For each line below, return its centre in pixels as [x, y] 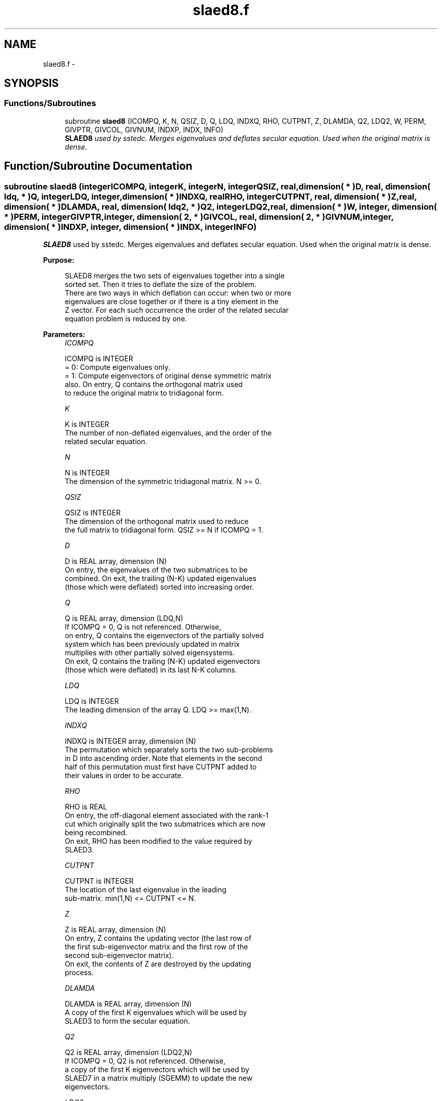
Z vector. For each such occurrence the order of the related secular [177, 310]
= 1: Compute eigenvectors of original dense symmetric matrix [168, 376]
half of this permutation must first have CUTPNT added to [161, 767]
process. [79, 973]
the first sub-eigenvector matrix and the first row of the [156, 947]
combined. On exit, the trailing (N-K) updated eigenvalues [161, 579]
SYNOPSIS [32, 83]
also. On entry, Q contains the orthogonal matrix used [154, 385]
